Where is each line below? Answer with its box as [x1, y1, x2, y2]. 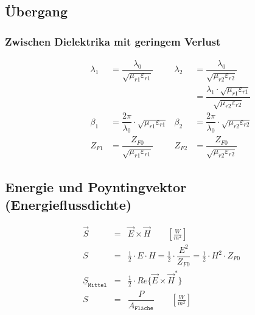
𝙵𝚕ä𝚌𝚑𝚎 [134, 305, 153, 312]
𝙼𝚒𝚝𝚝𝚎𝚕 [88, 282, 107, 288]
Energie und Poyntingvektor [5, 177, 187, 196]
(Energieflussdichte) [5, 195, 132, 213]
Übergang [5, 2, 68, 21]
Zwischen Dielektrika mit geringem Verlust [5, 33, 221, 49]
